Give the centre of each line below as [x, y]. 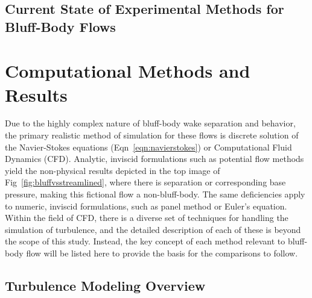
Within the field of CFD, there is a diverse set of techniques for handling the [147, 218]
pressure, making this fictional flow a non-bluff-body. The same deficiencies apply [155, 194]
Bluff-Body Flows [60, 26]
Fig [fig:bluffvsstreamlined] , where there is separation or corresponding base [145, 182]
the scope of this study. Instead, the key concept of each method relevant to [145, 241]
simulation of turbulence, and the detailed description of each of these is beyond [153, 229]
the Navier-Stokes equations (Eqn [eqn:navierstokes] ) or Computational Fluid [148, 147]
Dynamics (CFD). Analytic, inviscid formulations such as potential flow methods [154, 159]
